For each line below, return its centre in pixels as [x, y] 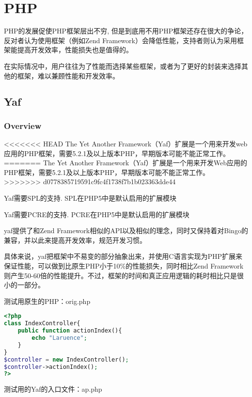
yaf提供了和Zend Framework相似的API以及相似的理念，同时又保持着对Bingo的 [126, 230]
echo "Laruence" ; [59, 338]
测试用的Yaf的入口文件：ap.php [53, 389]
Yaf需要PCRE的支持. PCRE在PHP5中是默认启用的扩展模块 [97, 214]
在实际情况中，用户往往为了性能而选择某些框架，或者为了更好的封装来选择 [123, 66]
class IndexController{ [42, 324]
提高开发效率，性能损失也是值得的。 [75, 50]
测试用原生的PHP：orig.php [47, 301]
